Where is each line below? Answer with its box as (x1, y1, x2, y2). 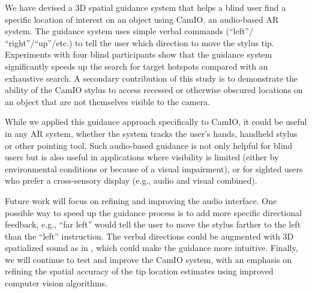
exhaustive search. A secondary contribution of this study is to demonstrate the (5, 71, 298, 84)
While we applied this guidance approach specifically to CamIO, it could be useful (5, 115, 307, 128)
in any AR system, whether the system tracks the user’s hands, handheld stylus (5, 127, 298, 139)
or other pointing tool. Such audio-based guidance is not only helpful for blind (5, 139, 293, 151)
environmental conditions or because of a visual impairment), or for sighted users (5, 162, 303, 175)
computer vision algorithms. (5, 277, 107, 289)
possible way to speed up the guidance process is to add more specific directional (5, 206, 302, 219)
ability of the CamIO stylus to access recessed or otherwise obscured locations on (5, 83, 303, 96)
